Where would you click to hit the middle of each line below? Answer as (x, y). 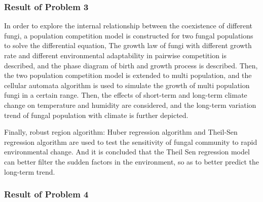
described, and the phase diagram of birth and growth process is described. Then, (131, 65)
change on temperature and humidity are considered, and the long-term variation (130, 105)
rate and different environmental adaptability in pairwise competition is (116, 55)
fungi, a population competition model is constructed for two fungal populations (129, 35)
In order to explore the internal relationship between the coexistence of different (128, 26)
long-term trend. (30, 171)
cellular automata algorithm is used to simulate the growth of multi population (127, 85)
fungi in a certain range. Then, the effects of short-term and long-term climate (126, 95)
